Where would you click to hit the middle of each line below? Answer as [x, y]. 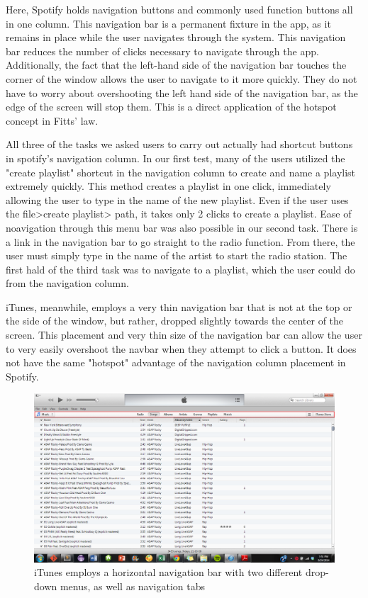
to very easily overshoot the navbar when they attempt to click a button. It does [181, 348]
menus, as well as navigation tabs [133, 586]
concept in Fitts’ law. [52, 120]
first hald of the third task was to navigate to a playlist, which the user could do [180, 269]
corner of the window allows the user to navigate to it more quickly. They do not [182, 78]
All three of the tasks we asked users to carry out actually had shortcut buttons [179, 144]
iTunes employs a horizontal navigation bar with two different [168, 572]
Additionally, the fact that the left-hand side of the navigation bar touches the [176, 65]
